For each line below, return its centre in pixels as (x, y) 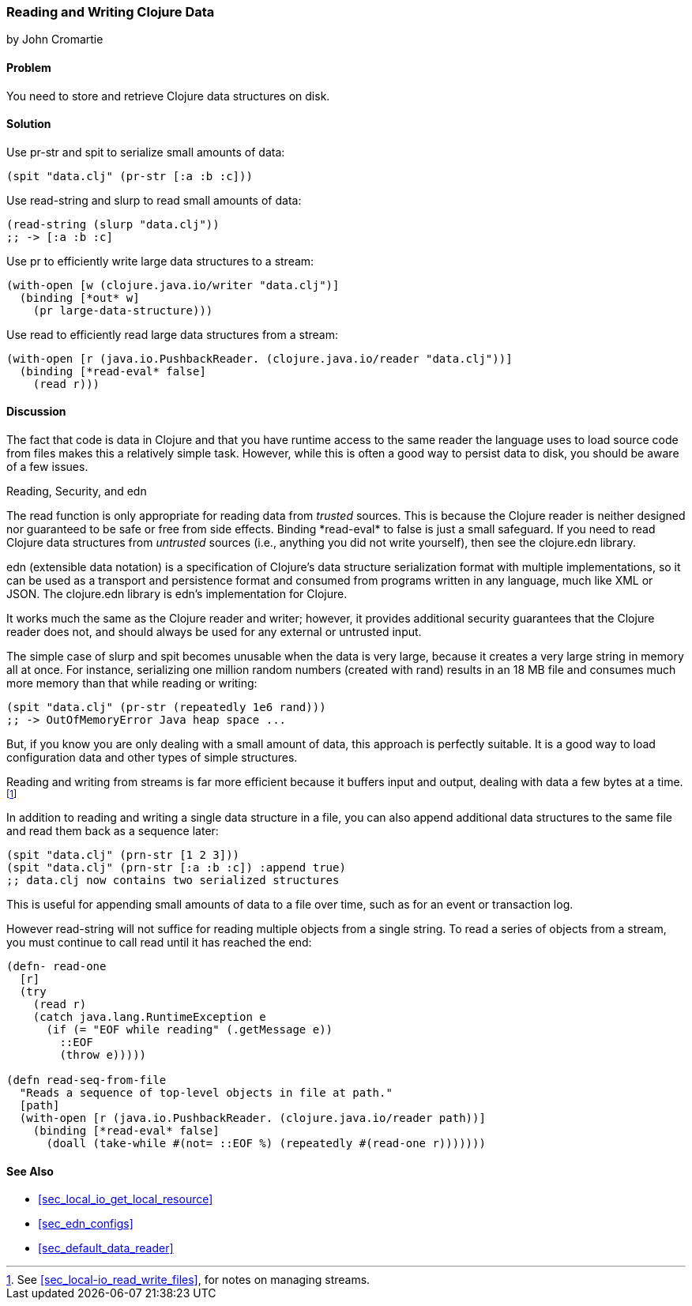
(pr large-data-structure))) (123, 310)
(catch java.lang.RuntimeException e (149, 1017)
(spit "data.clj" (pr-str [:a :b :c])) (130, 176)
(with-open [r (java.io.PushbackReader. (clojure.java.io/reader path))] (252, 1118)
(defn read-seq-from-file (86, 1080)
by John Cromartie (55, 40)
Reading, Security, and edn (77, 491)
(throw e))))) (103, 1055)
